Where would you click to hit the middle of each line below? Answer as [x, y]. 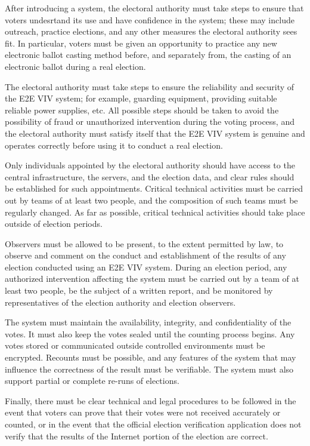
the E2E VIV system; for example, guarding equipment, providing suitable [141, 98]
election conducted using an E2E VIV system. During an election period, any [146, 267]
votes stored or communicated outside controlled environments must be [135, 345]
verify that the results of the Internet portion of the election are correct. [137, 436]
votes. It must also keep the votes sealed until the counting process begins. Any [150, 333]
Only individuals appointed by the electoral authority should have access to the [150, 165]
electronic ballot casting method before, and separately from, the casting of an [148, 55]
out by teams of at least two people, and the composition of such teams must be [151, 200]
